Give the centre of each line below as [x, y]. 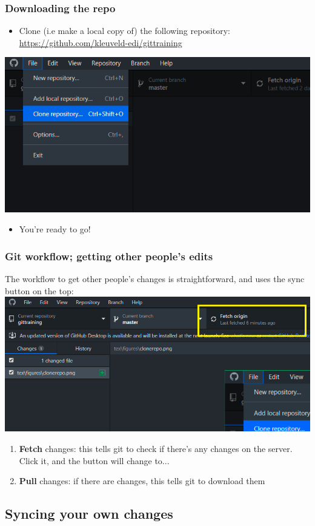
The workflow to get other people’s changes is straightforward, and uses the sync [155, 279]
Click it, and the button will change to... [94, 460]
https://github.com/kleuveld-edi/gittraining [101, 42]
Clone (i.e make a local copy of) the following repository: [125, 31]
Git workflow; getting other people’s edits [109, 256]
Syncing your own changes [89, 514]
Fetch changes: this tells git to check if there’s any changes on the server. [156, 448]
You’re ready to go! [55, 229]
